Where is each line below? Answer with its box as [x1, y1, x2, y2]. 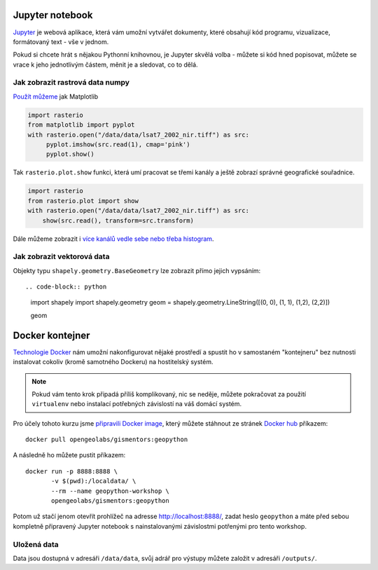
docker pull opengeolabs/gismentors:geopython [25, 436, 188, 444]
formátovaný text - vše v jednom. [13, 37, 109, 46]
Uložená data [13, 539, 59, 549]
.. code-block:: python [25, 283, 107, 291]
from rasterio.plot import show [27, 197, 139, 204]
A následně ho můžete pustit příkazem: [13, 451, 126, 459]
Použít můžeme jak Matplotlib [13, 92, 99, 101]
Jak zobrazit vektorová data [13, 252, 110, 262]
